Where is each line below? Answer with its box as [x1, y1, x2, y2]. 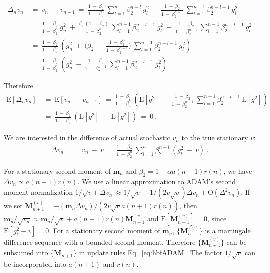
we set [4, 200, 23, 211]
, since [207, 213, 227, 224]
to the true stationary [181, 132, 248, 143]
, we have [223, 165, 252, 176]
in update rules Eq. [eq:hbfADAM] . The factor [79, 247, 223, 258]
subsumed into [4, 247, 48, 258]
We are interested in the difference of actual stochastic [4, 132, 170, 143]
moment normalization [4, 187, 73, 197]
